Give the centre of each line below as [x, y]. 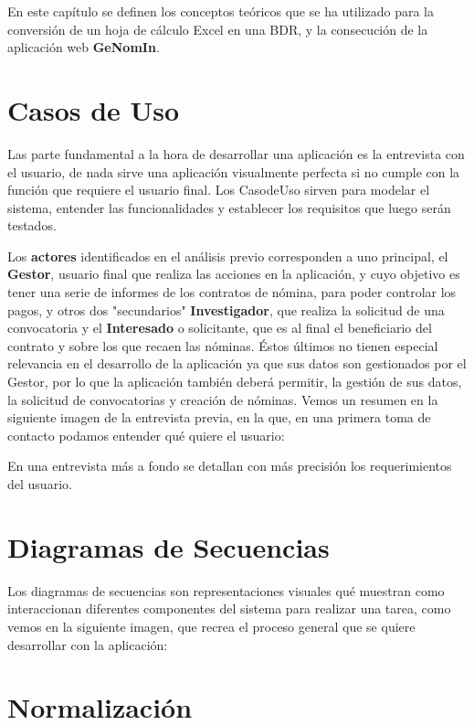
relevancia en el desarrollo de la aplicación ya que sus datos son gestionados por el [237, 363]
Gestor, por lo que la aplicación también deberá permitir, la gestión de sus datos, [235, 382]
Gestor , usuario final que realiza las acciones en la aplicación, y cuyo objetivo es [234, 274]
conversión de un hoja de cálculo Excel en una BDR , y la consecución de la [218, 29]
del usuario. [40, 484]
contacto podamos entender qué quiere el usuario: [146, 435]
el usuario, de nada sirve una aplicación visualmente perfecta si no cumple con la [234, 171]
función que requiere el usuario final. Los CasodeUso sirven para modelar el [219, 190]
